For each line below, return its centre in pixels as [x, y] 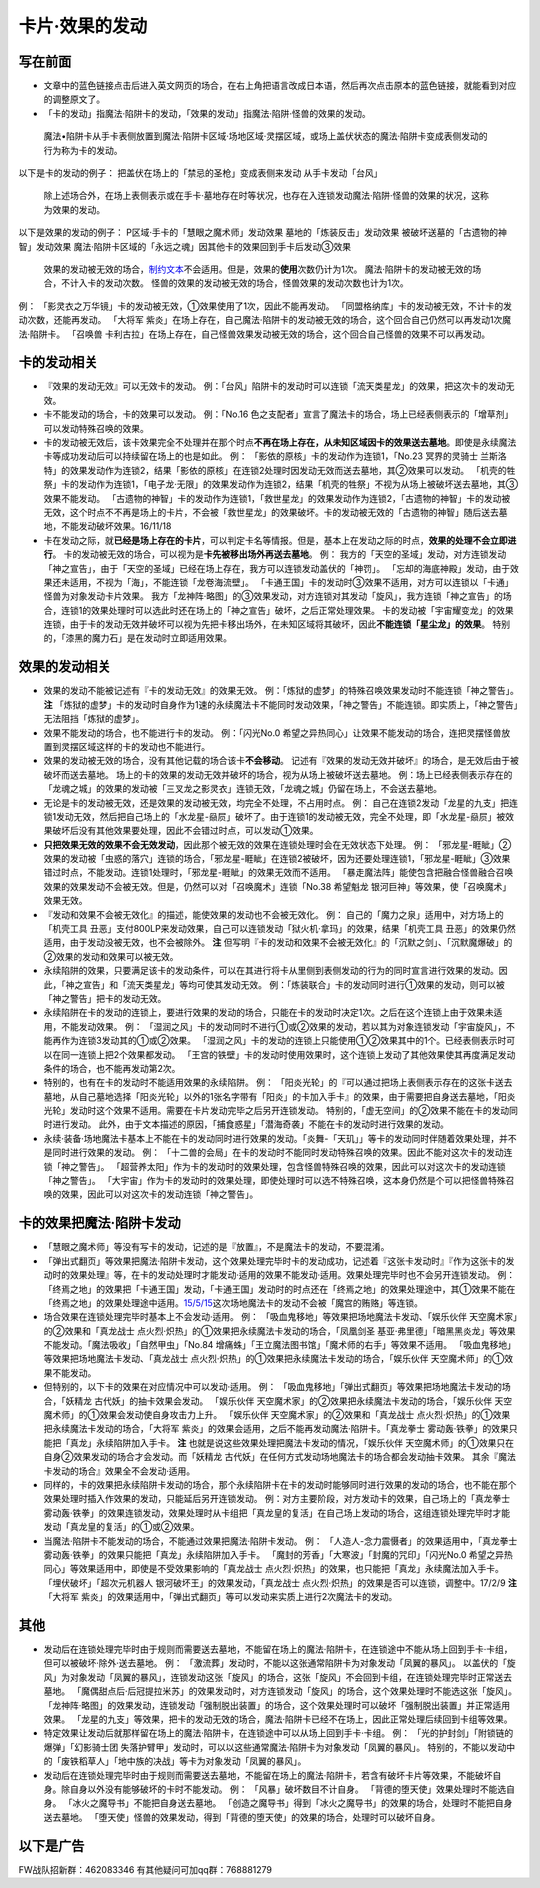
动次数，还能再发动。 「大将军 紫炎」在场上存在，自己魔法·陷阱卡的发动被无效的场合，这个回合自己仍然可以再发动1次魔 [265, 320]
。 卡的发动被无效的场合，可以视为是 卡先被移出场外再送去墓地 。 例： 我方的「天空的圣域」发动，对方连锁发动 [279, 554]
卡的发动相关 [58, 362]
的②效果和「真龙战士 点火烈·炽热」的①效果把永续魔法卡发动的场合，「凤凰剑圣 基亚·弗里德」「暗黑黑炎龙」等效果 [279, 1331]
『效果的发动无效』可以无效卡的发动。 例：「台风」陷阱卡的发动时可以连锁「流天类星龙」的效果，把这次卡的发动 [274, 386]
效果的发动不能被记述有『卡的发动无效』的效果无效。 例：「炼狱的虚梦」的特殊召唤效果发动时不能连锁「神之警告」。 [281, 691]
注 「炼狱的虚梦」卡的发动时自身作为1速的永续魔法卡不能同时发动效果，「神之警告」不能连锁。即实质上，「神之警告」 [281, 704]
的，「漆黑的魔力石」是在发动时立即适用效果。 [137, 638]
